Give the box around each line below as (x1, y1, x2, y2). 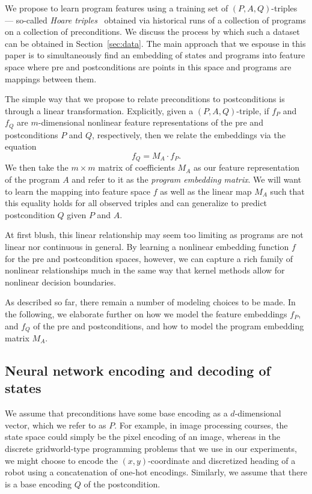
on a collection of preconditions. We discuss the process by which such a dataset (5, 25, 300, 38)
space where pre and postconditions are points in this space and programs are (5, 60, 292, 73)
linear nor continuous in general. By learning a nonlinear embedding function (5, 240, 289, 252)
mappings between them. (5, 72, 97, 85)
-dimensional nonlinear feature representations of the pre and (38, 116, 263, 129)
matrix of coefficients (98, 161, 175, 174)
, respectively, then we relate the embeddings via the (92, 128, 286, 141)
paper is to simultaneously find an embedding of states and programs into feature (5, 49, 305, 61)
